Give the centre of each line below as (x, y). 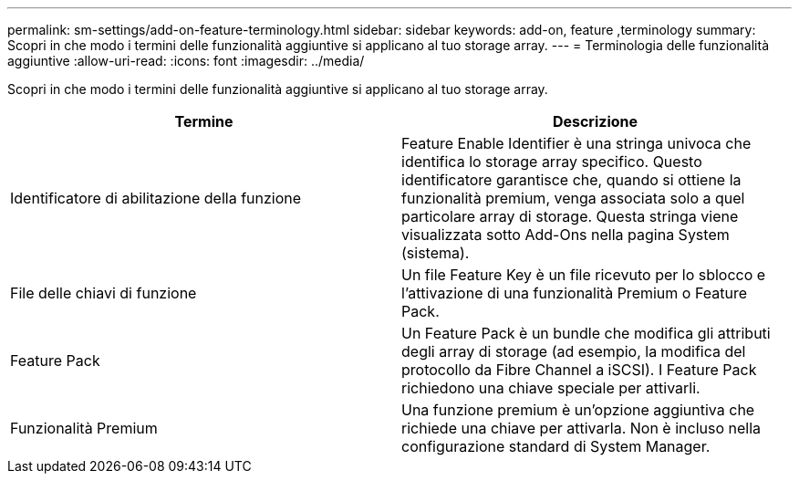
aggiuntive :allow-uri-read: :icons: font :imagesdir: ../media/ (186, 61)
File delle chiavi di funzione (104, 293)
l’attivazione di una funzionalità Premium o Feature (574, 293)
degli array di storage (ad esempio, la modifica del (574, 351)
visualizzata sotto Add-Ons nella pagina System (566, 235)
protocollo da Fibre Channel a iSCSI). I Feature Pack (579, 370)
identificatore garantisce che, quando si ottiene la (571, 180)
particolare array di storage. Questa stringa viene (570, 216)
